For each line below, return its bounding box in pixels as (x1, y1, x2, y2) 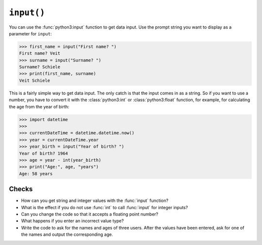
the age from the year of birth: (9, 104, 70, 109)
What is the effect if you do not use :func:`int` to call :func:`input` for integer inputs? (21, 204, 188, 210)
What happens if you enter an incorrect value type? (21, 218, 124, 224)
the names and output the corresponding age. (21, 231, 114, 237)
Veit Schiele (19, 77, 50, 83)
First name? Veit (19, 51, 61, 56)
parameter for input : (9, 31, 52, 36)
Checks (9, 185, 33, 193)
